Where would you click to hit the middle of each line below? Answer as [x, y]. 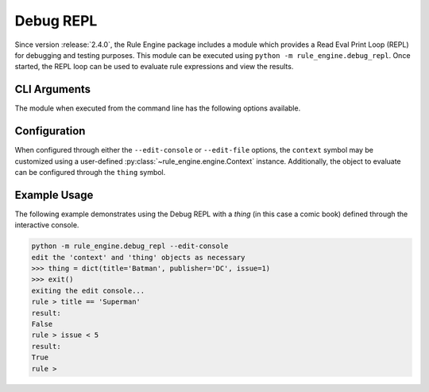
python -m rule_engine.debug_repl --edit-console [130, 246]
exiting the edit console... [88, 291]
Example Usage [54, 195]
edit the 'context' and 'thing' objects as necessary [138, 257]
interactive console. [47, 225]
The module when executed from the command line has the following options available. [158, 108]
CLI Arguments [53, 89]
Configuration [50, 131]
